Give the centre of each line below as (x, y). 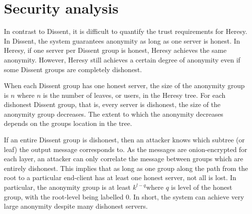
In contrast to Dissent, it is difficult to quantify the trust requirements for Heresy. (126, 31)
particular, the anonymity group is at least (67, 187)
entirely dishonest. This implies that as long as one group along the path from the (126, 168)
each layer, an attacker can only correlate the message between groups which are (124, 159)
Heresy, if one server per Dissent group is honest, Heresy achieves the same (115, 50)
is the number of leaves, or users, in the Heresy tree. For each (134, 95)
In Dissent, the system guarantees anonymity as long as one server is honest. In (122, 40)
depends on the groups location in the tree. (68, 123)
